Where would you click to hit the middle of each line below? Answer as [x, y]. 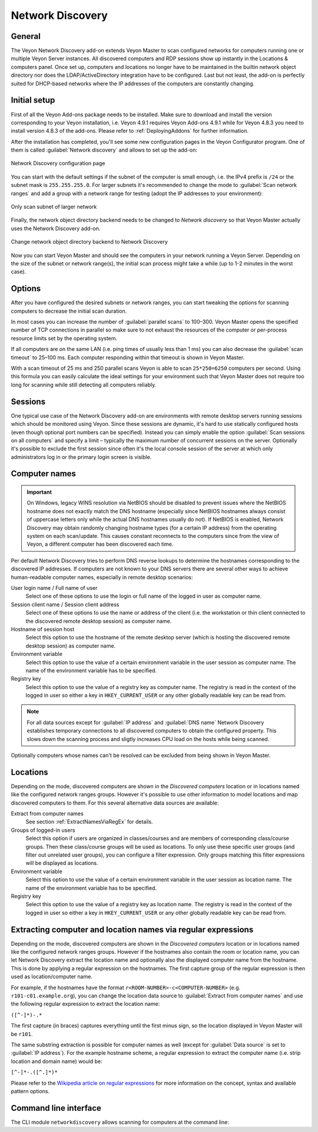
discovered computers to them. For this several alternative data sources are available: [115, 803]
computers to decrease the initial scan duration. [69, 311]
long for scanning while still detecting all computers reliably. [84, 385]
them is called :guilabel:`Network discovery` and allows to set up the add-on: [104, 150]
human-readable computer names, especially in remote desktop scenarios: [102, 577]
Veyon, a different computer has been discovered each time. [100, 544]
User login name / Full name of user [54, 588]
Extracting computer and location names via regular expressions [132, 929]
